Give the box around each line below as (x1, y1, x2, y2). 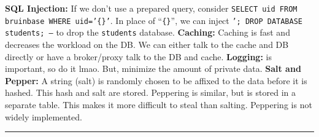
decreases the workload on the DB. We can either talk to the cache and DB (5, 37, 289, 50)
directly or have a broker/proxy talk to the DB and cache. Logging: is (5, 50, 272, 63)
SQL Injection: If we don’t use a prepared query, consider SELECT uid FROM (5, 2, 298, 14)
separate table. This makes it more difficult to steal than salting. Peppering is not (5, 98, 312, 111)
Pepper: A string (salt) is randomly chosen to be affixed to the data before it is (5, 74, 307, 87)
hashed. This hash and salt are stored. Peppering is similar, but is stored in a (5, 86, 296, 99)
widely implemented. (5, 110, 82, 123)
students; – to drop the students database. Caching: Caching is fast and (5, 26, 290, 39)
